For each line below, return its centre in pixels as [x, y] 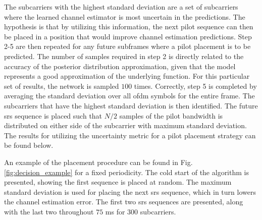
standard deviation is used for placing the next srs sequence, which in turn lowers [130, 191]
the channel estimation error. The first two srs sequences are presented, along [124, 202]
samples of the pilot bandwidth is [171, 115]
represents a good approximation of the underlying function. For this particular [127, 76]
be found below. [29, 145]
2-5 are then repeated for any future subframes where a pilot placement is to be [127, 46]
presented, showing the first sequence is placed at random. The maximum [118, 182]
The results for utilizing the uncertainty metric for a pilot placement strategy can [130, 135]
